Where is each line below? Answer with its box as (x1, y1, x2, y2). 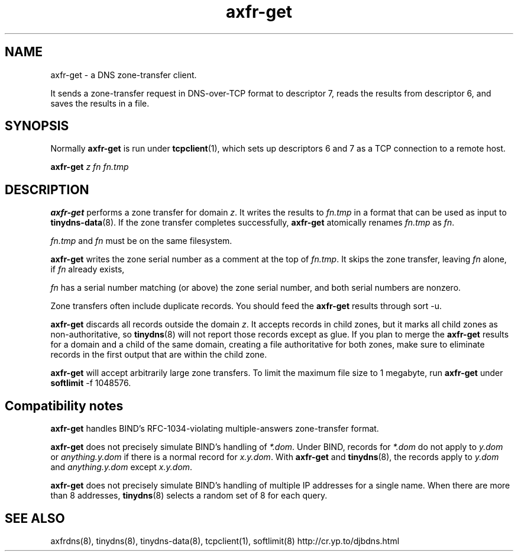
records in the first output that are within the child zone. (50, 349, 267, 360)
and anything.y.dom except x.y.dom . (50, 462, 193, 473)
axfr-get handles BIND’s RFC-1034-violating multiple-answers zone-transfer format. (50, 423, 379, 434)
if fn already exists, (50, 264, 125, 275)
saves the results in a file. (50, 98, 150, 108)
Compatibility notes (5, 398, 124, 413)
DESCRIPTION (5, 182, 89, 197)
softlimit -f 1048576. (50, 378, 131, 388)
